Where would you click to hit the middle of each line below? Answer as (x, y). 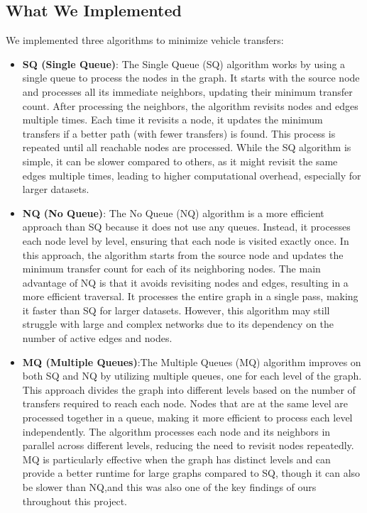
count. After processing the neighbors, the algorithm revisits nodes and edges (190, 105)
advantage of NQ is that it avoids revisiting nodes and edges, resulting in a (185, 282)
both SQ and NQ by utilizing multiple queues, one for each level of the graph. (192, 376)
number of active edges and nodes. (97, 338)
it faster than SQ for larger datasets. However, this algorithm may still (176, 310)
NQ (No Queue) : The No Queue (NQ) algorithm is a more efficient (173, 213)
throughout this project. (75, 501)
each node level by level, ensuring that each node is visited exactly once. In (186, 240)
